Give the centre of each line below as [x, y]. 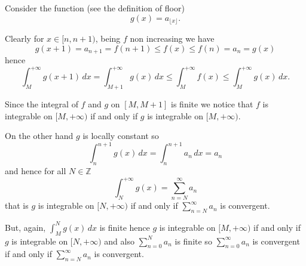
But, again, [25, 227]
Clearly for [25, 38]
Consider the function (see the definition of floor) [95, 8]
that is [17, 205]
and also [119, 241]
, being [108, 38]
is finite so [193, 241]
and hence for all [36, 171]
